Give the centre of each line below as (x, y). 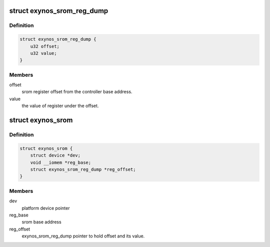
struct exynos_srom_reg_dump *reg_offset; (83, 169)
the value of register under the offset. (60, 106)
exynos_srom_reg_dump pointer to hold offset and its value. (83, 236)
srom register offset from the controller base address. (77, 92)
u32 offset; (45, 46)
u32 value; (43, 53)
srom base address (42, 222)
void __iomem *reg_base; (61, 162)
